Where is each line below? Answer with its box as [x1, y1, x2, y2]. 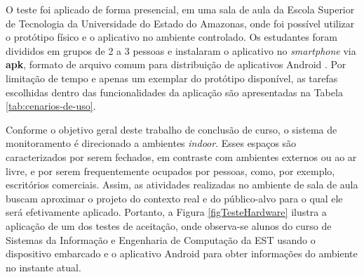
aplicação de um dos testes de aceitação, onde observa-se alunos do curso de [6, 218, 332, 233]
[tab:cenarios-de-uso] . [6, 98, 96, 113]
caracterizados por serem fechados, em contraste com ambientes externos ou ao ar [6, 149, 357, 164]
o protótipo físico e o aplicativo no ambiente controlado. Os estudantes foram [6, 30, 337, 44]
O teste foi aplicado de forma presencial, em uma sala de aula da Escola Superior [6, 2, 355, 16]
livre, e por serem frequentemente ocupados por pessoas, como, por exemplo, [6, 163, 335, 178]
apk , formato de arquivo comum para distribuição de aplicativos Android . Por [6, 57, 346, 72]
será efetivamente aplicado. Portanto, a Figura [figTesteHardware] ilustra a [6, 205, 327, 219]
